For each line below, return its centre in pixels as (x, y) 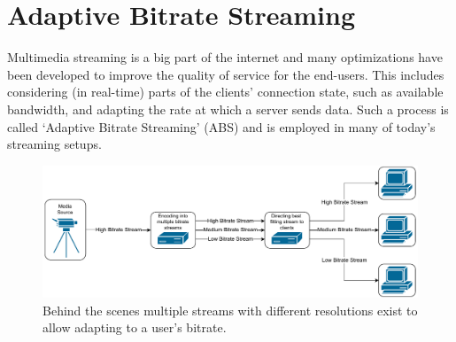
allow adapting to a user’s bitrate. (135, 327)
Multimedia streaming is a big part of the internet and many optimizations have (225, 57)
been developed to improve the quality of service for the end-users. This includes (226, 74)
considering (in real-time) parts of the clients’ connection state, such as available (225, 92)
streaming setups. (54, 144)
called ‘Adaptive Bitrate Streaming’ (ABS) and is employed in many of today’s (221, 126)
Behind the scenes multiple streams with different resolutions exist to (230, 310)
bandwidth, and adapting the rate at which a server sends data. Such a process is (228, 109)
